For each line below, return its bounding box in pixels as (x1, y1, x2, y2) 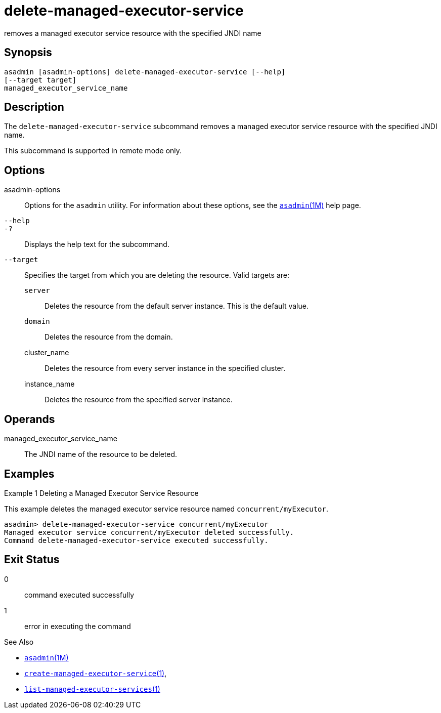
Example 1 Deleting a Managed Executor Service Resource (4, 488, 199, 497)
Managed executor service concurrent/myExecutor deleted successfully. (4, 528, 294, 536)
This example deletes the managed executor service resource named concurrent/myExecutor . (4, 504, 328, 513)
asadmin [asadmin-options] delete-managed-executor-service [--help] (4, 67, 286, 76)
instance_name (24, 380, 75, 389)
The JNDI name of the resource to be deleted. (24, 450, 178, 459)
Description (4, 101, 64, 114)
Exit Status (4, 553, 60, 566)
